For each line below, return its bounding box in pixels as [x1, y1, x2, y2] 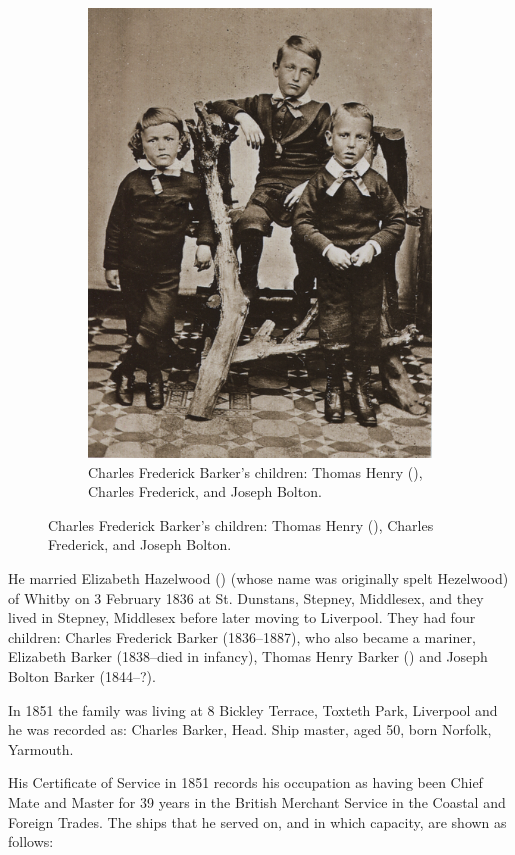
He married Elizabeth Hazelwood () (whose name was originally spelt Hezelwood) [8, 568, 509, 589]
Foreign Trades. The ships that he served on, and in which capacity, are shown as [8, 811, 507, 832]
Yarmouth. [8, 738, 74, 759]
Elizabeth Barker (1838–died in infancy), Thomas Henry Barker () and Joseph [8, 646, 488, 667]
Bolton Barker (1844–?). [8, 666, 156, 687]
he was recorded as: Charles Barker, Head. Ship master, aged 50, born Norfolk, [8, 719, 492, 740]
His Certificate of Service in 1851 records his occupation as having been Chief [8, 772, 483, 793]
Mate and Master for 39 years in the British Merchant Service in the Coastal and [8, 791, 506, 812]
